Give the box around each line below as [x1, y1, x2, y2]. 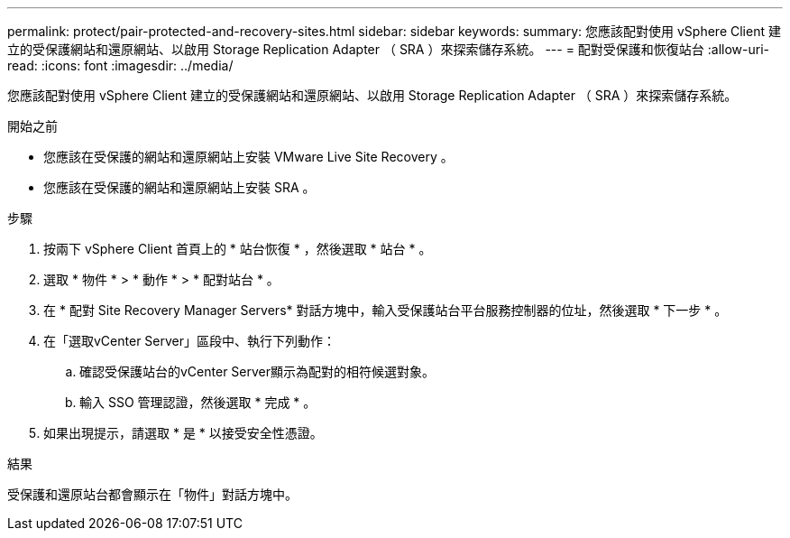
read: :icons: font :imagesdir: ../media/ [7, 58, 234, 73]
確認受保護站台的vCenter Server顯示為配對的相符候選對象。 [79, 364, 436, 379]
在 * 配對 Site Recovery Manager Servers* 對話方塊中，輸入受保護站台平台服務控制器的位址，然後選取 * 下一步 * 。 [43, 302, 728, 318]
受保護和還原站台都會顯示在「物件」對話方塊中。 [7, 487, 298, 502]
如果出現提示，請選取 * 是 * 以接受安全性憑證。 [43, 425, 323, 441]
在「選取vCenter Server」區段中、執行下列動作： [43, 333, 336, 348]
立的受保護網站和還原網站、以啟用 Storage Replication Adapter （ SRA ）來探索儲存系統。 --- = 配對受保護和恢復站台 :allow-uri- [7, 42, 770, 57]
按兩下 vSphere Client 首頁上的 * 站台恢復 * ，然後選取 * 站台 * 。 [43, 241, 432, 256]
